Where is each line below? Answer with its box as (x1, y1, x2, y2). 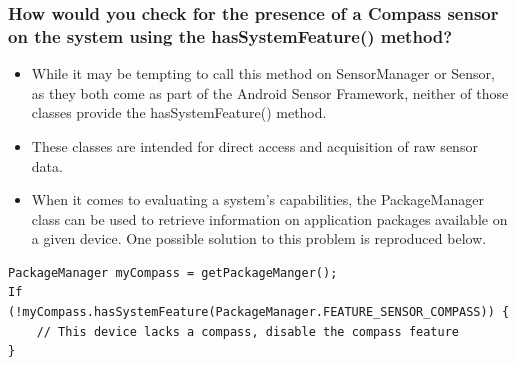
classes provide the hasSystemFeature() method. (31, 102, 327, 123)
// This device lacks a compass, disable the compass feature (36, 324, 460, 339)
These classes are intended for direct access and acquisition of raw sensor (31, 135, 478, 156)
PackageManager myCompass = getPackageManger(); (8, 265, 338, 280)
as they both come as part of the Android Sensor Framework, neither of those (31, 82, 509, 103)
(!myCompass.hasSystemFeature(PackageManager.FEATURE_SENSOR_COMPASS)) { (8, 305, 510, 320)
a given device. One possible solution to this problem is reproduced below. (31, 228, 487, 249)
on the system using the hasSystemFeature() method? (8, 23, 453, 48)
